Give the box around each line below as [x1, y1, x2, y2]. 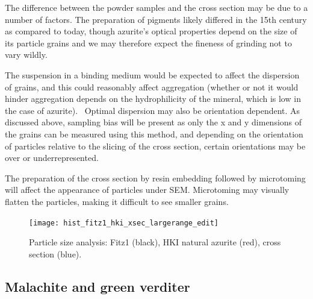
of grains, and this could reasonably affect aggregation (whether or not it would [5, 80, 299, 93]
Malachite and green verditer [5, 277, 190, 295]
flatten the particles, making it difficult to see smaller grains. [5, 195, 229, 207]
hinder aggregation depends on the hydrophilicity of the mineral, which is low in [5, 92, 301, 105]
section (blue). [29, 247, 82, 260]
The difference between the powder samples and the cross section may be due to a [5, 1, 308, 13]
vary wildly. [5, 48, 48, 61]
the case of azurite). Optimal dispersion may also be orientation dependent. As [5, 104, 300, 116]
